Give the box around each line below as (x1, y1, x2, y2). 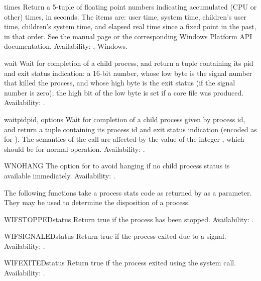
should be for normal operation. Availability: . (4, 143, 145, 154)
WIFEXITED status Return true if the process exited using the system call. (4, 257, 236, 268)
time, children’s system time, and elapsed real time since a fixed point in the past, (4, 21, 256, 32)
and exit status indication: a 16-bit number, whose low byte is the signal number (4, 67, 252, 78)
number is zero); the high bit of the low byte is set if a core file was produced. (4, 87, 244, 98)
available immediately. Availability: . (4, 170, 115, 180)
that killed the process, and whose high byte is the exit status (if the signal (4, 77, 235, 88)
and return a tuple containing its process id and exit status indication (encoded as (4, 124, 257, 134)
